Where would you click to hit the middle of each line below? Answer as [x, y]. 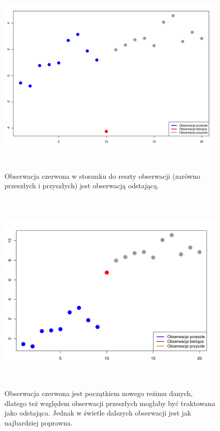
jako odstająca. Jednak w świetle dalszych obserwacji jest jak [98, 413]
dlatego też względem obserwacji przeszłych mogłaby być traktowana [110, 403]
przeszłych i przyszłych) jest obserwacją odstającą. [82, 186]
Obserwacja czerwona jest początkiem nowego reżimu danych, [99, 393]
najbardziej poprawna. [39, 423]
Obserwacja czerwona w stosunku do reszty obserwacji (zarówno [103, 176]
